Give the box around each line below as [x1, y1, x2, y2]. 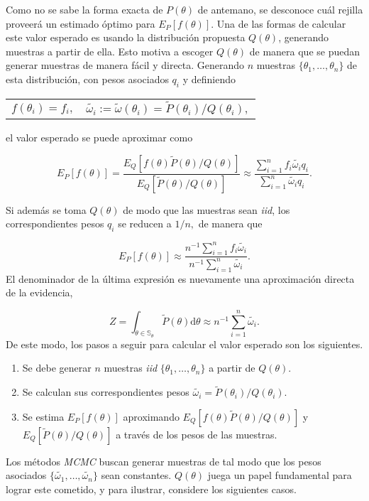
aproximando [123, 409, 180, 424]
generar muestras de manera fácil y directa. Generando [6, 58, 245, 72]
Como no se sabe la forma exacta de [6, 2, 163, 16]
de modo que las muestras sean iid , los [123, 202, 290, 217]
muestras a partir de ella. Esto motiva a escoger [6, 43, 214, 58]
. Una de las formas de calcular [211, 16, 346, 31]
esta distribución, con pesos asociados [6, 71, 169, 86]
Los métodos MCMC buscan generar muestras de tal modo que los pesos [6, 453, 321, 468]
